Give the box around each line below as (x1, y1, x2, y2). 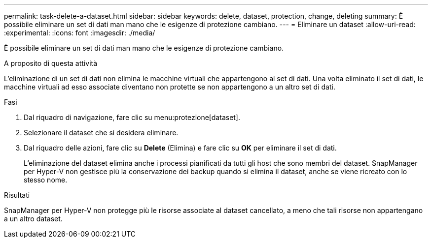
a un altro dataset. (4, 214, 63, 223)
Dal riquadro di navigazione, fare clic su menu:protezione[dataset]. (24, 113, 241, 121)
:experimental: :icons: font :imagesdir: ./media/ (4, 29, 155, 37)
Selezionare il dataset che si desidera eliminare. (24, 128, 179, 137)
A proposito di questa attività (4, 59, 98, 67)
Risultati (4, 191, 30, 199)
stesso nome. (24, 176, 68, 184)
